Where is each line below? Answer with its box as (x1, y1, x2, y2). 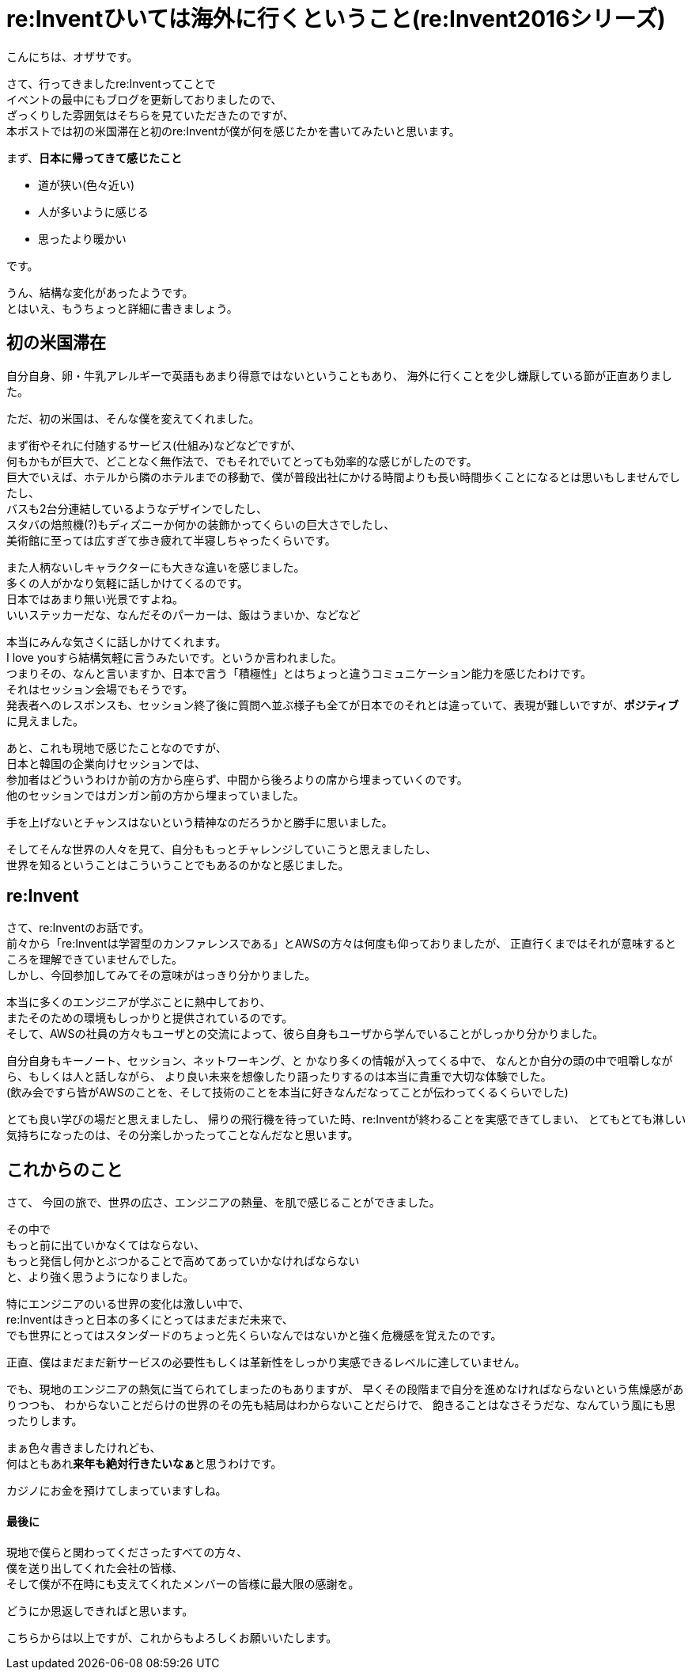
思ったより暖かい (38, 231, 127, 245)
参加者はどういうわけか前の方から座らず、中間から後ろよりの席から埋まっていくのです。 (6, 772, 468, 786)
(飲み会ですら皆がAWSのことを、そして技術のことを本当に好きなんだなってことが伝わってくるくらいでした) (6, 1085, 569, 1100)
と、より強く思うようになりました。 (6, 1270, 195, 1284)
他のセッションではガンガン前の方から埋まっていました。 (6, 788, 304, 802)
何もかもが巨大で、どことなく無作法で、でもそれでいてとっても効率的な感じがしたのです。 (6, 454, 478, 468)
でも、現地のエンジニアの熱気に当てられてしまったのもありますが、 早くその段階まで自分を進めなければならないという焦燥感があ (6, 1382, 684, 1397)
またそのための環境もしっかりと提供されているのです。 (6, 1011, 293, 1025)
